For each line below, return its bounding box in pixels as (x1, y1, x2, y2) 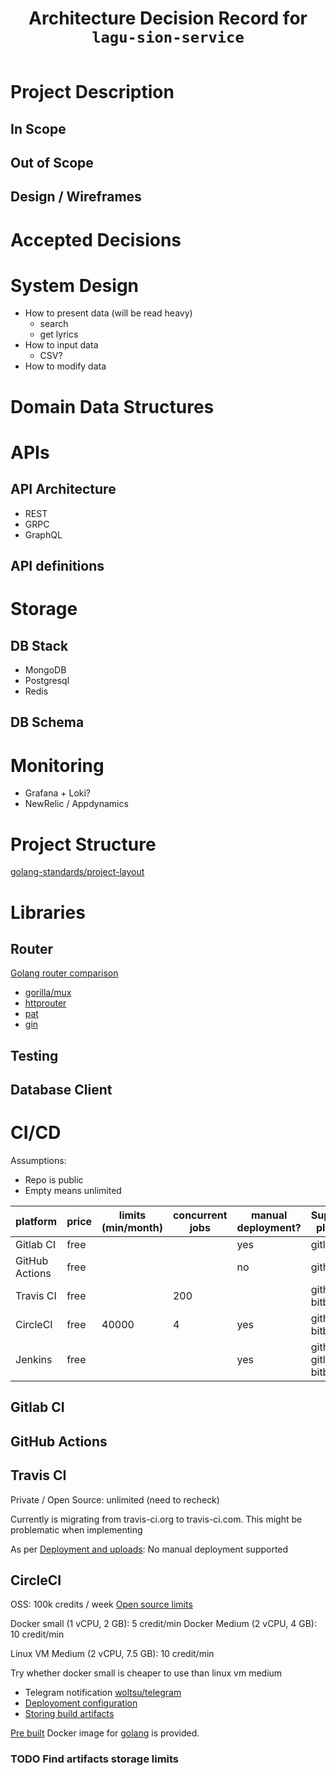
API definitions (10, 558, 105, 575)
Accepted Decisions (10, 228, 182, 251)
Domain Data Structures (10, 395, 215, 418)
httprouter (24, 997, 67, 1009)
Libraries (10, 901, 86, 924)
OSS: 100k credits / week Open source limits (10, 1598, 193, 1611)
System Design (10, 274, 140, 297)
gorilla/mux (24, 987, 72, 999)
